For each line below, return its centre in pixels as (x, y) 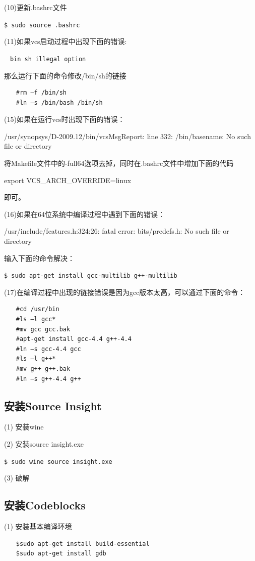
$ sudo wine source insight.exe (58, 462)
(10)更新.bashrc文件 (36, 7)
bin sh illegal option (48, 59)
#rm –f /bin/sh (41, 93)
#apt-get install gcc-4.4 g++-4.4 (74, 339)
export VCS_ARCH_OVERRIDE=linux (68, 180)
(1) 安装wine (24, 427)
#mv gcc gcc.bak (43, 329)
